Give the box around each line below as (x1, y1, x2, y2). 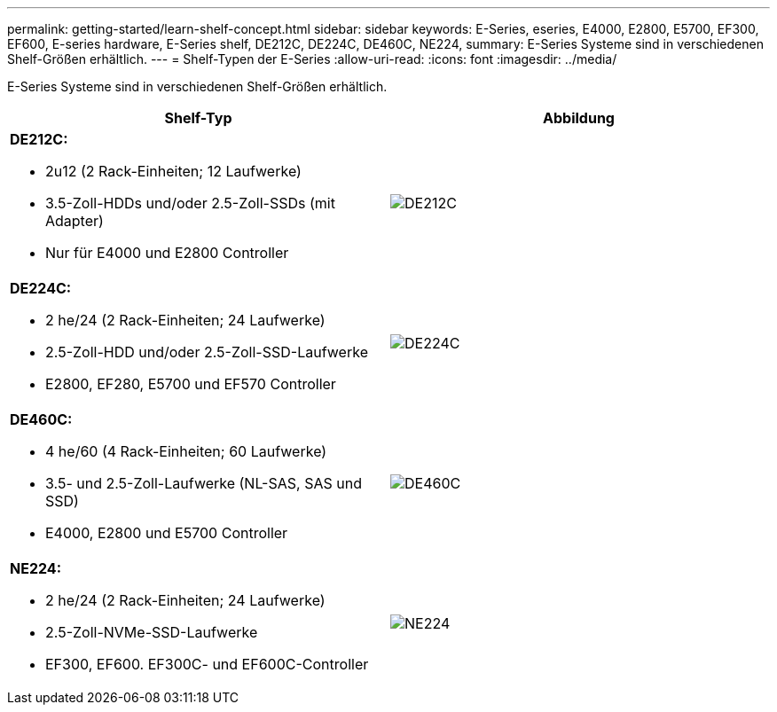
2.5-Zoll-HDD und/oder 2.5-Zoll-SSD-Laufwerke (45, 343, 368, 361)
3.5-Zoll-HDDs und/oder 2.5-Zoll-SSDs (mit (45, 194, 335, 212)
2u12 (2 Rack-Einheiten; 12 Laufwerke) (45, 162, 302, 180)
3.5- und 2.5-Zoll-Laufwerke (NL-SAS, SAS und (45, 474, 362, 492)
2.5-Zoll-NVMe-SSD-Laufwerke (45, 623, 258, 641)
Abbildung (543, 109, 615, 127)
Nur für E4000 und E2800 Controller (45, 244, 289, 262)
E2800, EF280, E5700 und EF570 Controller (45, 375, 336, 393)
